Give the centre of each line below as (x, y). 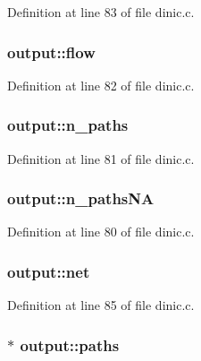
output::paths (70, 344)
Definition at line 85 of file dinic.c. (101, 305)
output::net (49, 271)
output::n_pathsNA (81, 198)
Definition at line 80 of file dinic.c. (101, 232)
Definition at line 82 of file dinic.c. (101, 85)
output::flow (51, 52)
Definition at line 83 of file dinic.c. (101, 12)
